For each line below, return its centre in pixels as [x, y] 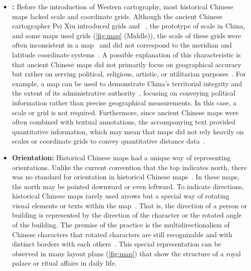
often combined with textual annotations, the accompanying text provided [124, 122]
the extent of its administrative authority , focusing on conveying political [124, 93]
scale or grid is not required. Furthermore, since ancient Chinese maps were [125, 112]
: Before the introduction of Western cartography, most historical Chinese [123, 6]
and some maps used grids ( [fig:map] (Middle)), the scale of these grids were [126, 35]
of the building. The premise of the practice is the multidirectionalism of [121, 225]
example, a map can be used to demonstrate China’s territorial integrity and [127, 83]
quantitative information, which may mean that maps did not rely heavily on [128, 131]
